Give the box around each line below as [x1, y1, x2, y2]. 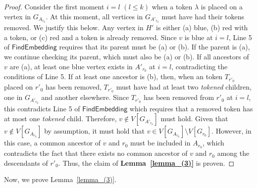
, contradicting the [171, 61, 228, 71]
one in [4, 92, 23, 102]
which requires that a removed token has [129, 103, 253, 113]
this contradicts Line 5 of [4, 103, 80, 113]
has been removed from [143, 92, 214, 102]
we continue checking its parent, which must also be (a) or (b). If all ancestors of [4, 51, 249, 61]
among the [217, 148, 250, 158]
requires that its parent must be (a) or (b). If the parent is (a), [59, 42, 250, 52]
